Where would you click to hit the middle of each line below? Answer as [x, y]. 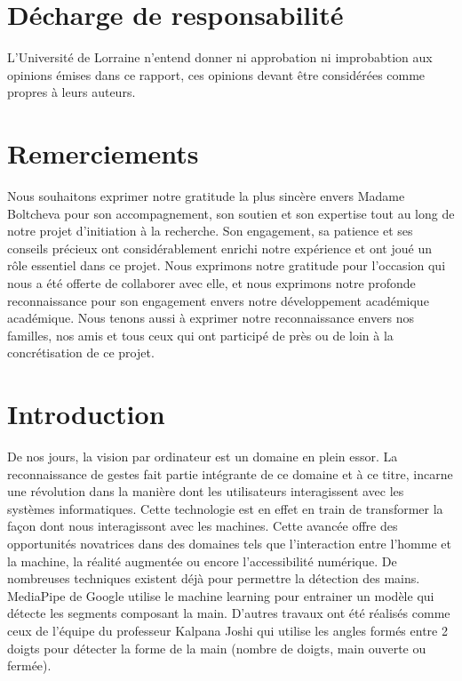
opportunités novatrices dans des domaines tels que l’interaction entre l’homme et [229, 544]
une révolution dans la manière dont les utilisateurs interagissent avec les [206, 491]
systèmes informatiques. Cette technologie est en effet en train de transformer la [225, 508]
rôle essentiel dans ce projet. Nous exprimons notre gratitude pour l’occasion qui [227, 265]
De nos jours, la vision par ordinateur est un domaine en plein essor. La [203, 457]
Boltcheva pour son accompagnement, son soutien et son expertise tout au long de [231, 213]
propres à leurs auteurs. [72, 92]
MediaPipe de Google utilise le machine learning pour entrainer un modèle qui [221, 595]
